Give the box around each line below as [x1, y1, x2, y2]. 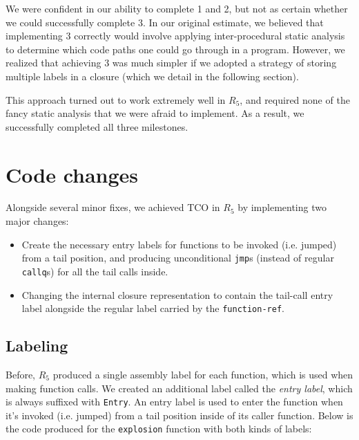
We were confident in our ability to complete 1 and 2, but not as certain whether [6, 1, 348, 15]
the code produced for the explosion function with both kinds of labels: [6, 421, 312, 436]
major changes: [6, 214, 69, 228]
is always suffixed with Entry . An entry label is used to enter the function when [6, 394, 343, 409]
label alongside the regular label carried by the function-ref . [21, 301, 284, 315]
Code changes [6, 160, 139, 188]
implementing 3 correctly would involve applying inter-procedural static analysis [6, 28, 345, 43]
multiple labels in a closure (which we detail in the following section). [6, 68, 299, 83]
